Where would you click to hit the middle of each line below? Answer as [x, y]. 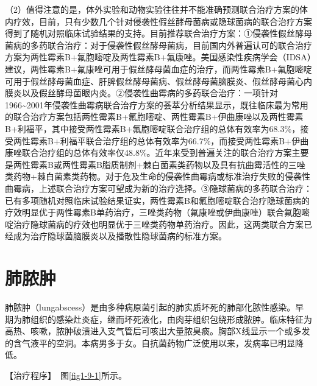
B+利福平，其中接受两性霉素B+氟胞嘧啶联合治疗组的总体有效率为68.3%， [153, 128]
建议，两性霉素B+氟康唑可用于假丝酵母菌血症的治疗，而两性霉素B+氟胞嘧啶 [158, 68]
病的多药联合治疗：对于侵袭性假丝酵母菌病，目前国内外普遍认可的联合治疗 [162, 45]
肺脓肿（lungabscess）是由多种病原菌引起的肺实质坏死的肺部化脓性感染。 [150, 307]
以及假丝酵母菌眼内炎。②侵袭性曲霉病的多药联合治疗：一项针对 [150, 93]
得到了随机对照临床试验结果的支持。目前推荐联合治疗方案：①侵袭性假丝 [150, 33]
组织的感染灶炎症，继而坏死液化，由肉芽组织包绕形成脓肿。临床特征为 [171, 319]
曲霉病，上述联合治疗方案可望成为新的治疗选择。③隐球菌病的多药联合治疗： [158, 188]
